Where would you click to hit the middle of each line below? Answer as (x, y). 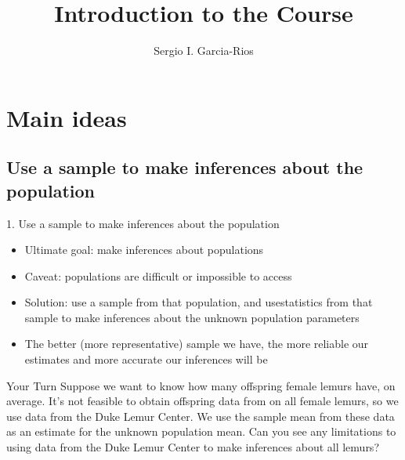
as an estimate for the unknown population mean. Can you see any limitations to (201, 431)
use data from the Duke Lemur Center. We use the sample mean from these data (201, 416)
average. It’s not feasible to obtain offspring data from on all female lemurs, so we (202, 401)
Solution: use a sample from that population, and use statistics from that (199, 302)
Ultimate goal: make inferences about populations (144, 250)
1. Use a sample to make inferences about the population (143, 223)
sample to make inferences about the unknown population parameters (192, 317)
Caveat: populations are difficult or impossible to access (158, 275)
